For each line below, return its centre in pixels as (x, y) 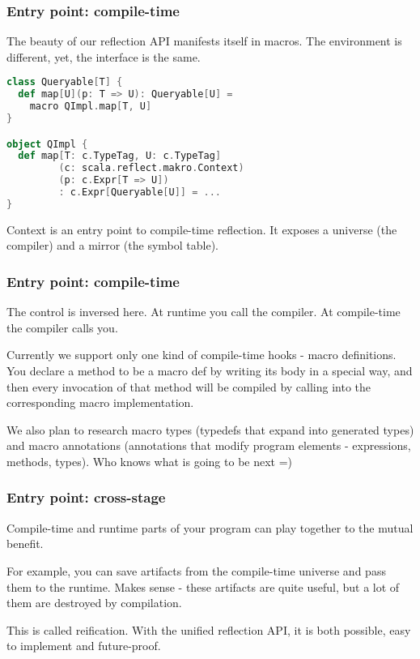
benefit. (25, 543)
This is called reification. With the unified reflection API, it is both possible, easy (209, 629)
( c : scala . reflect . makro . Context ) (151, 168)
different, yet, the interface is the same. (104, 56)
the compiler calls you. (62, 327)
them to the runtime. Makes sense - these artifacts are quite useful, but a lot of (203, 586)
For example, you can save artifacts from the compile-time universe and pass (196, 570)
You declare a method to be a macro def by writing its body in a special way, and (210, 370)
